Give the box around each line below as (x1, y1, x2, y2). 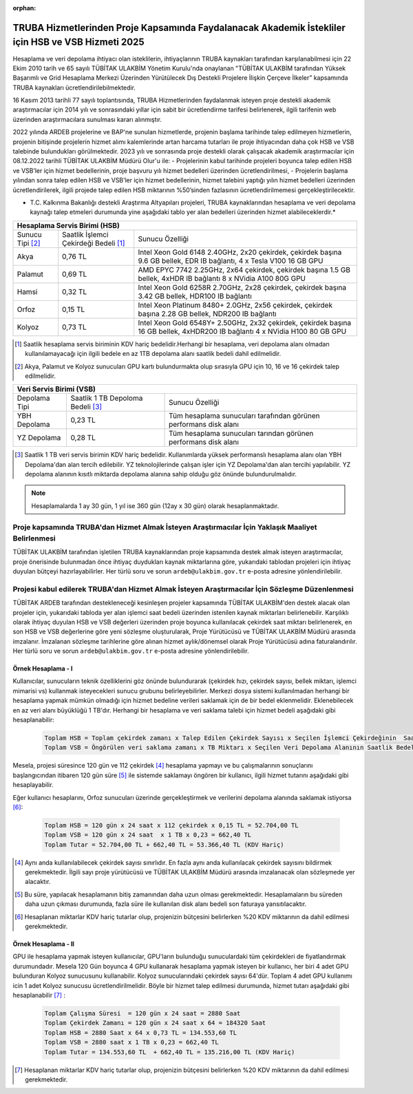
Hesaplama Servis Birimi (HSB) (17, 220, 120, 230)
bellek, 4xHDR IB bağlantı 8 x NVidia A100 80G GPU (138, 273, 306, 283)
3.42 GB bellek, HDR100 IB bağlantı (138, 291, 253, 301)
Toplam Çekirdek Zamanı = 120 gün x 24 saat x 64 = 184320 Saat (44, 1019, 266, 1027)
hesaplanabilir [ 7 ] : (12, 991, 65, 999)
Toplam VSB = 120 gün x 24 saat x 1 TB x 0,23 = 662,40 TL (44, 831, 252, 839)
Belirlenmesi (12, 534, 56, 543)
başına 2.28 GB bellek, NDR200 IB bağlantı (138, 308, 277, 318)
